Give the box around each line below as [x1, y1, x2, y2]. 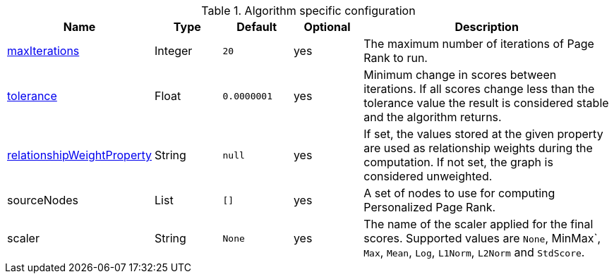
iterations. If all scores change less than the [363, 82, 595, 96]
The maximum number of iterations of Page [363, 37, 594, 51]
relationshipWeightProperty [7, 148, 152, 162]
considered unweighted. [363, 169, 493, 183]
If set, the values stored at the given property [363, 127, 603, 141]
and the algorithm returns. [363, 110, 502, 124]
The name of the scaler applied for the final [363, 217, 594, 231]
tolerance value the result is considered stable [363, 96, 609, 110]
